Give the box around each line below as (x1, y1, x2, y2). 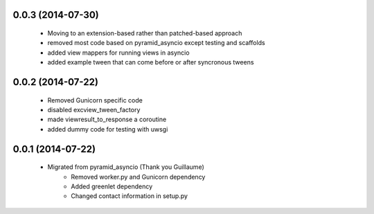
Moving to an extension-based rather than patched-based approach (47, 29, 242, 37)
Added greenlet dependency (71, 182, 153, 190)
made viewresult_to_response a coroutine (47, 115, 167, 124)
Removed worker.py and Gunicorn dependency (71, 172, 206, 181)
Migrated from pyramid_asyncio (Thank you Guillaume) (47, 163, 204, 171)
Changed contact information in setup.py (71, 192, 188, 200)
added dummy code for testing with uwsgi (47, 125, 168, 133)
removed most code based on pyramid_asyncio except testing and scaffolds (47, 39, 266, 47)
